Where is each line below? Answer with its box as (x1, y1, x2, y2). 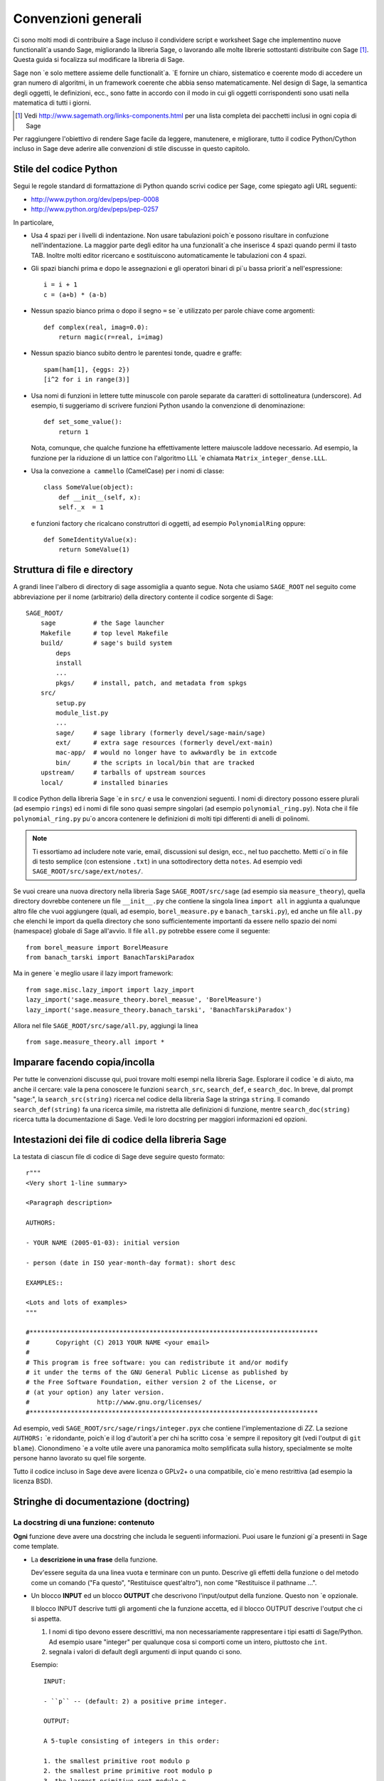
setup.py (55, 699, 86, 707)
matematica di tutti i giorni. (13, 98, 92, 107)
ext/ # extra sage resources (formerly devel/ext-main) (55, 739, 274, 747)
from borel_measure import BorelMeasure (26, 943, 169, 951)
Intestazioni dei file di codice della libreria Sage (13, 1133, 227, 1146)
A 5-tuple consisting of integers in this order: (43, 1737, 220, 1745)
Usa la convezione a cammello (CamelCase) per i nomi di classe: (31, 467, 225, 475)
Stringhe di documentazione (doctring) (13, 1495, 190, 1507)
